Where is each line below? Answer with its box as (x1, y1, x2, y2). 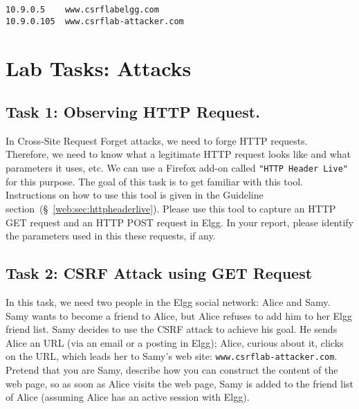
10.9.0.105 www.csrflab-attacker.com (6, 16, 184, 26)
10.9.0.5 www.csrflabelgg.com (6, 5, 159, 15)
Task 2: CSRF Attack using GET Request (6, 262, 313, 284)
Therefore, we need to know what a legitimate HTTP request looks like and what (6, 147, 351, 161)
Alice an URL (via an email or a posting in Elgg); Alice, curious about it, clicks (6, 335, 344, 349)
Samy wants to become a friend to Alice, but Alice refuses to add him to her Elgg (6, 308, 353, 322)
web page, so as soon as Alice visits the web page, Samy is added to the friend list (6, 376, 354, 390)
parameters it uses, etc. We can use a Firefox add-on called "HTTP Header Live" (6, 161, 348, 175)
